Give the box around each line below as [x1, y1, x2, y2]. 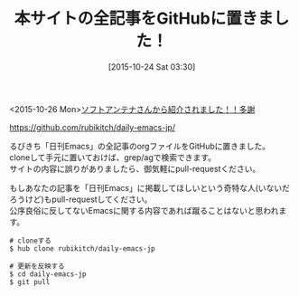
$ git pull [9, 277, 51, 286]
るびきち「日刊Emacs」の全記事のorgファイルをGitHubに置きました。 [9, 140, 271, 151]
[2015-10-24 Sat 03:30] [107, 61, 196, 72]
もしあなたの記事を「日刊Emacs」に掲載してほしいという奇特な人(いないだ [9, 182, 291, 193]
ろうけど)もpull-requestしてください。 [9, 194, 153, 205]
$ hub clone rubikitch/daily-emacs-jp [9, 243, 155, 253]
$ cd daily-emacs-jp [9, 269, 88, 279]
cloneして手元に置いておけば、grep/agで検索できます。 [9, 151, 217, 163]
